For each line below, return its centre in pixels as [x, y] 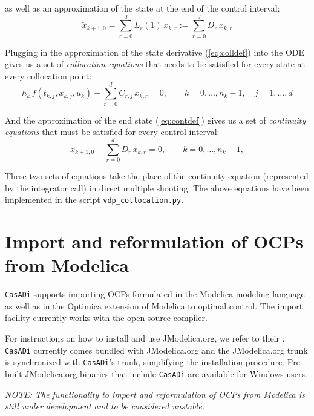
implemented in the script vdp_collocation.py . [94, 200]
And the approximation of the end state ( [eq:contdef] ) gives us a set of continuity [155, 120]
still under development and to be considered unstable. [105, 406]
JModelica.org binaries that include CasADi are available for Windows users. [166, 373]
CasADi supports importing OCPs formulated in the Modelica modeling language [155, 294]
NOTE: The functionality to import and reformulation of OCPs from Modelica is [155, 394]
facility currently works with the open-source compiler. [106, 318]
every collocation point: [48, 75]
